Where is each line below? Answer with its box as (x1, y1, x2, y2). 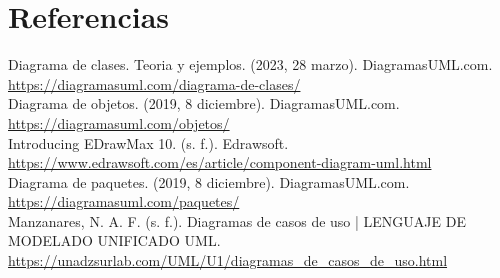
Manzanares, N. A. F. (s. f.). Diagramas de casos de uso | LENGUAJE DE (8, 210, 466, 231)
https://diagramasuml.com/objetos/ (8, 112, 230, 133)
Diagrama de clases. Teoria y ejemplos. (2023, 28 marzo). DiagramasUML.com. (8, 54, 493, 75)
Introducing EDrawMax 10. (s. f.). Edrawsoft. (8, 132, 289, 153)
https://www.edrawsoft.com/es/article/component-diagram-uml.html (8, 152, 432, 173)
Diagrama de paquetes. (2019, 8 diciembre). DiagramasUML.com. (8, 171, 410, 192)
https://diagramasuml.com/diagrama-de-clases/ (8, 73, 301, 94)
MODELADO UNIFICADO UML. (8, 230, 221, 251)
